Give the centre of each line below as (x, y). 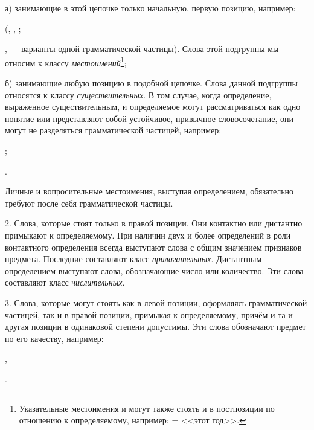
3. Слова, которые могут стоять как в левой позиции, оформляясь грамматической (156, 302)
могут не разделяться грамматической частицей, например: (113, 130)
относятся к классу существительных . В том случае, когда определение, (138, 95)
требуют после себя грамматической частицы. (89, 203)
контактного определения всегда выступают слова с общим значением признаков (153, 247)
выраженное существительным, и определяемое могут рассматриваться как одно (153, 107)
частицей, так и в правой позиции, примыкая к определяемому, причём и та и (149, 314)
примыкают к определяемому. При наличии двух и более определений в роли (148, 235)
